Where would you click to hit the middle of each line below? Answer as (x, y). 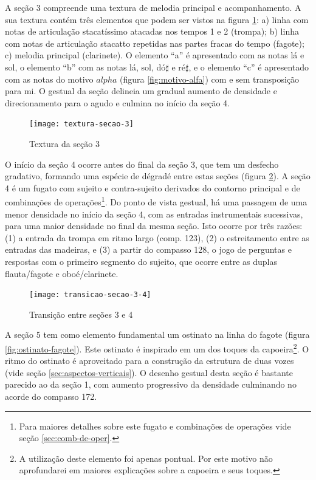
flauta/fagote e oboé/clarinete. (62, 273)
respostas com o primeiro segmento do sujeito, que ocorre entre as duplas (141, 261)
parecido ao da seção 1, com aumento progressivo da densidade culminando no (151, 384)
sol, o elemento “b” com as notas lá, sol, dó (85, 67)
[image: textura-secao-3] (81, 124)
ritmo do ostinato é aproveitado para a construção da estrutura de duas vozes (149, 361)
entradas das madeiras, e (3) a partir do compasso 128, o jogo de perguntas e (148, 249)
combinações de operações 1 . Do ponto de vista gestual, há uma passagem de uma (156, 201)
